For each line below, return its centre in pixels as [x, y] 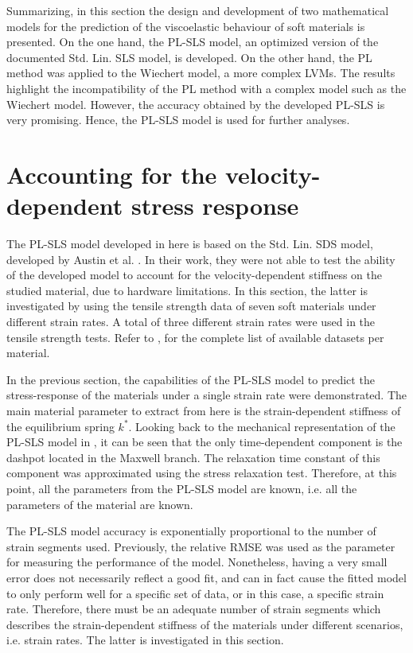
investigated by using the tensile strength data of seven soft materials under [191, 306]
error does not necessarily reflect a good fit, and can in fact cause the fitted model [206, 577]
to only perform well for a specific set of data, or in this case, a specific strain [195, 593]
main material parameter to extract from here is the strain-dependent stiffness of [204, 410]
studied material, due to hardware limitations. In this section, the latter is [187, 290]
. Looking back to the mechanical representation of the [262, 426]
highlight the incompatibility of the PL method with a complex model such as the [206, 88]
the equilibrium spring [60, 426]
